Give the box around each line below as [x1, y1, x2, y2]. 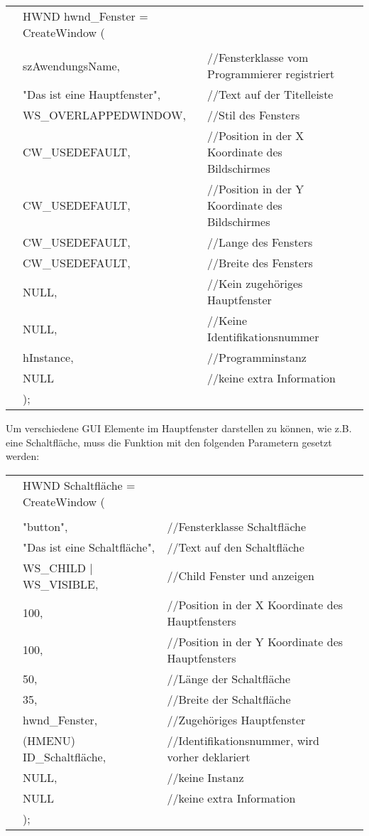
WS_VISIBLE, [23, 575, 99, 592]
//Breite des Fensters [207, 254, 313, 271]
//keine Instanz [167, 768, 244, 786]
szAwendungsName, [23, 57, 121, 74]
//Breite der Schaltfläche [167, 690, 291, 707]
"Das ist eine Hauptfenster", [23, 86, 161, 102]
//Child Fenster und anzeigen [167, 567, 314, 584]
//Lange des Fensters [207, 234, 313, 250]
